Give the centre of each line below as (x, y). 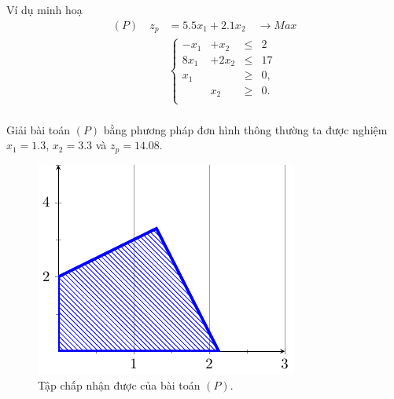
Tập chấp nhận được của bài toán (119, 385)
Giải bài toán (39, 129)
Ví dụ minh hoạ (44, 9)
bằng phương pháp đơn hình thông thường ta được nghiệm (245, 129)
